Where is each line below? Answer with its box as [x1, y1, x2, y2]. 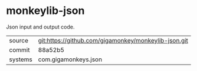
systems [9, 55, 32, 63]
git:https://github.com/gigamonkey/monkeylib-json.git [38, 36, 189, 44]
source [9, 36, 28, 44]
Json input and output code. [6, 23, 75, 30]
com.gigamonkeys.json [38, 55, 102, 63]
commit [9, 45, 30, 54]
